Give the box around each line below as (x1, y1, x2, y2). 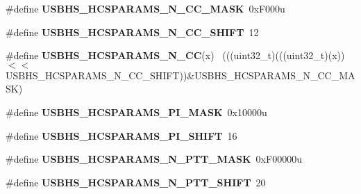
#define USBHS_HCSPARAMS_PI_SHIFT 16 (6, 128, 237, 143)
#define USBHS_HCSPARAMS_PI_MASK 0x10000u (6, 104, 267, 119)
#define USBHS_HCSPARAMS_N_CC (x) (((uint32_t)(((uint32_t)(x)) (6, 48, 345, 63)
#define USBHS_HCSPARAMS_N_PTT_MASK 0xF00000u (6, 152, 302, 166)
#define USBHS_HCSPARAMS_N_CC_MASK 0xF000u (6, 1, 285, 15)
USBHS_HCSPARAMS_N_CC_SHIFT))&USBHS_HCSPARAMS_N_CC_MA (6, 67, 355, 82)
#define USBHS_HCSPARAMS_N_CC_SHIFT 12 (6, 24, 259, 39)
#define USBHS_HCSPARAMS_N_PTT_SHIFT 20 (6, 175, 266, 189)
